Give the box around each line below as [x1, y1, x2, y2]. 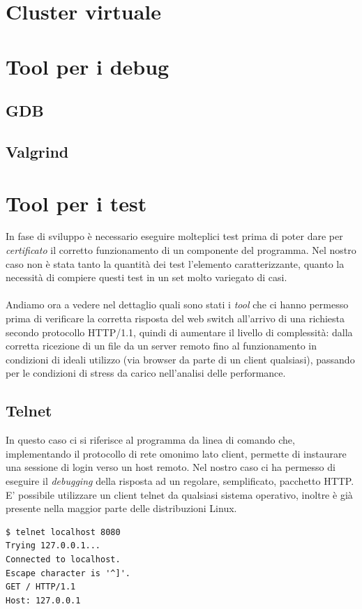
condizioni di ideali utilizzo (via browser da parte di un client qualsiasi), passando [6, 352, 355, 366]
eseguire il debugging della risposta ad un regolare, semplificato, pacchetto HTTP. [6, 473, 354, 488]
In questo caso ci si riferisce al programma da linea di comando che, [6, 433, 295, 447]
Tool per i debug [6, 52, 169, 80]
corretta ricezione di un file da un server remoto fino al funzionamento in [6, 338, 317, 353]
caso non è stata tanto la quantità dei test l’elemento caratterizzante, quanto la [6, 256, 345, 271]
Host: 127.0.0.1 [6, 595, 81, 606]
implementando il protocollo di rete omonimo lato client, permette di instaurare [6, 446, 347, 460]
